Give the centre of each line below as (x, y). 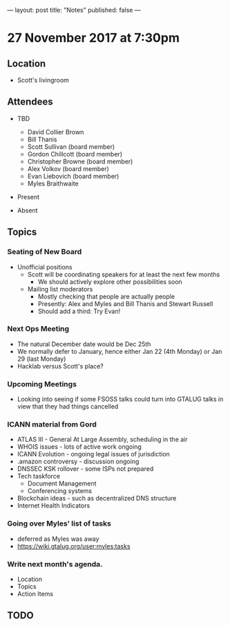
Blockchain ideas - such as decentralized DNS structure (97, 499)
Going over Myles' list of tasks (59, 524)
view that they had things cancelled (68, 406)
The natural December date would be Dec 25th (84, 344)
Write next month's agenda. (55, 564)
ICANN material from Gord (52, 424)
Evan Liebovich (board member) (73, 176)
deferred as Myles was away (58, 539)
